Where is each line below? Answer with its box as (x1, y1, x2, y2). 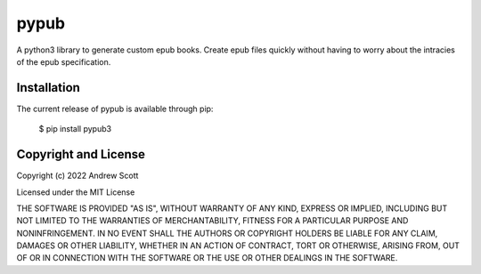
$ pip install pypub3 (38, 124, 111, 134)
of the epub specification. (16, 56, 111, 67)
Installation (16, 80, 80, 95)
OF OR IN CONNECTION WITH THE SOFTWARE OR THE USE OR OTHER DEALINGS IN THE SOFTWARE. (16, 253, 398, 263)
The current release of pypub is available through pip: (16, 103, 214, 114)
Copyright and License (16, 147, 146, 162)
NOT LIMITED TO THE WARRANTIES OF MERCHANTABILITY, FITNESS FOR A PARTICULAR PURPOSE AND (16, 215, 409, 226)
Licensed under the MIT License (16, 187, 135, 197)
